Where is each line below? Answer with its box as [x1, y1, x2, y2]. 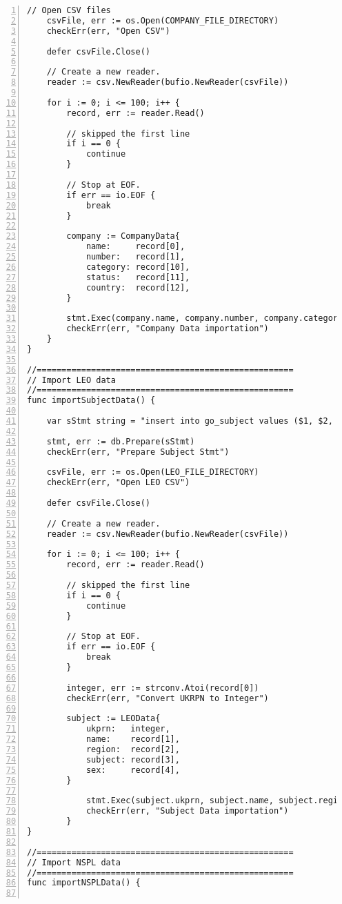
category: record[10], [85, 262, 190, 272]
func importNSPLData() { [27, 878, 141, 888]
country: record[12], [85, 282, 190, 293]
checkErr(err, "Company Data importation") [66, 324, 269, 334]
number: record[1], [85, 252, 185, 262]
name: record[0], [85, 242, 185, 252]
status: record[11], [85, 272, 190, 282]
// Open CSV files [27, 6, 111, 15]
